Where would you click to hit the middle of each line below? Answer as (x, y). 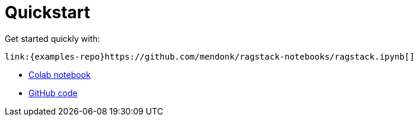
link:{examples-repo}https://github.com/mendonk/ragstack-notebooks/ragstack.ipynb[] (210, 56)
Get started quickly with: (52, 38)
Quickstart (48, 12)
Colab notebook (60, 74)
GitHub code (53, 93)
